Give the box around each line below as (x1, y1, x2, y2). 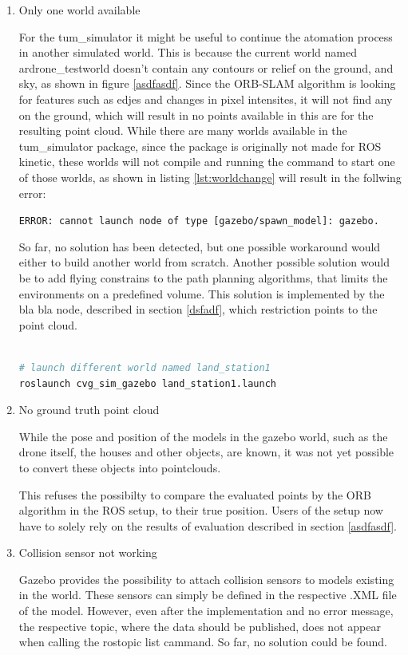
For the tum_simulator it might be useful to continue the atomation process (18, 28, 393, 45)
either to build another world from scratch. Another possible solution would (18, 254, 390, 270)
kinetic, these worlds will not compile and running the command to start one (18, 153, 395, 170)
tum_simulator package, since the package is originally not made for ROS (18, 137, 382, 154)
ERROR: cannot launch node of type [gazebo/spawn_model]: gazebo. (18, 215, 379, 227)
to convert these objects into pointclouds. (18, 459, 221, 475)
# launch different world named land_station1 (18, 361, 271, 373)
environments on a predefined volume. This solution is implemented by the (18, 285, 385, 302)
